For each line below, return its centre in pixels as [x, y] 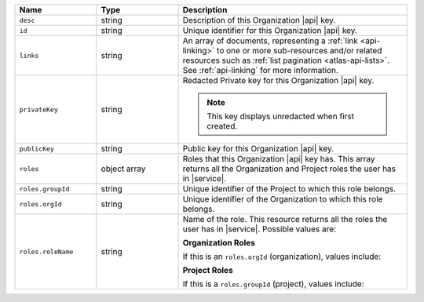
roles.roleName [46, 251]
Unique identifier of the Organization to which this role [283, 199]
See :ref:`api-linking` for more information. [261, 70]
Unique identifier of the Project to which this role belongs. [289, 189]
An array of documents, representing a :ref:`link [270, 41]
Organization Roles [219, 243]
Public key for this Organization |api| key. [258, 149]
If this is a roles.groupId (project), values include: [273, 284]
